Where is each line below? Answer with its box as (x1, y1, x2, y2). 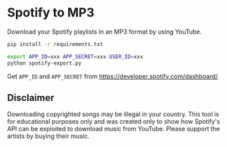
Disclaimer (7, 91, 55, 104)
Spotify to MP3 (7, 5, 95, 21)
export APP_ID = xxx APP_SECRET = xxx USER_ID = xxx (7, 53, 144, 60)
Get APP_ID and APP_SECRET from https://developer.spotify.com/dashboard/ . (7, 72, 219, 80)
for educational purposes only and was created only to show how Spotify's (7, 117, 221, 126)
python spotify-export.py (7, 60, 81, 67)
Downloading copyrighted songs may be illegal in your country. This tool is (7, 110, 219, 118)
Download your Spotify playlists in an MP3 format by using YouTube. (7, 27, 202, 36)
